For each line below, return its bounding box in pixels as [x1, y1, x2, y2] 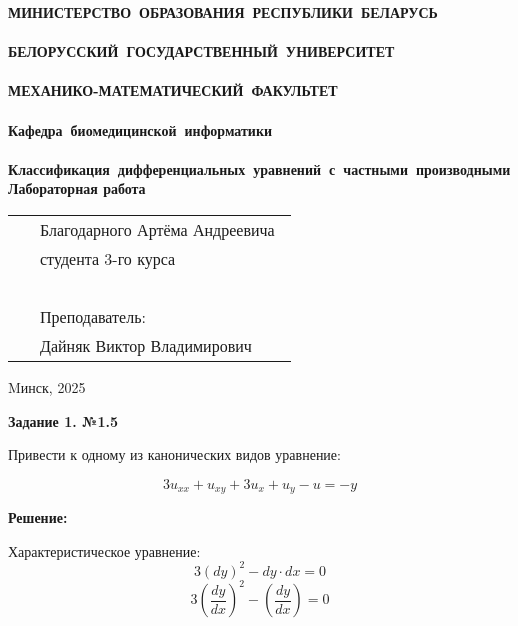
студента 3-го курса [40, 246, 176, 270]
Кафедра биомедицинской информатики [8, 119, 273, 140]
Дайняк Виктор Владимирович [40, 333, 252, 357]
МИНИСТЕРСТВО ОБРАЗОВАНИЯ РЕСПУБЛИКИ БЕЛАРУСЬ [8, 2, 438, 22]
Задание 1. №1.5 [8, 410, 119, 431]
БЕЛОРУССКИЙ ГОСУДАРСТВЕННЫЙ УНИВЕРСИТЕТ [8, 41, 395, 62]
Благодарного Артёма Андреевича [40, 217, 275, 241]
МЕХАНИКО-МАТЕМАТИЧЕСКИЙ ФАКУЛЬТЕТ [8, 80, 338, 101]
